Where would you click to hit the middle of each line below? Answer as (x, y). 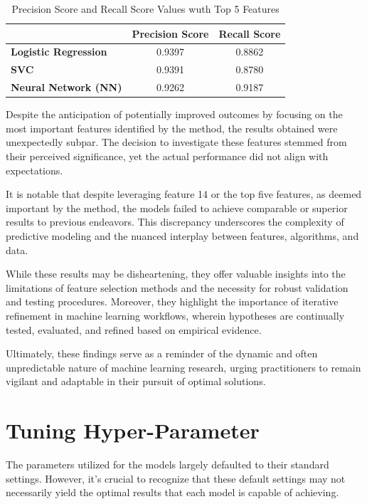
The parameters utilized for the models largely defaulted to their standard (167, 464)
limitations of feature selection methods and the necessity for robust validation (177, 287)
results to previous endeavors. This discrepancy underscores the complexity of (175, 222)
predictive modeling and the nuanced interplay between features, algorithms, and (182, 235)
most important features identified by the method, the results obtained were (172, 128)
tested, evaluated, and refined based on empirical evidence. (134, 329)
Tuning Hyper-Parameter (133, 430)
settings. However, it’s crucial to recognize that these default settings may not (176, 478)
